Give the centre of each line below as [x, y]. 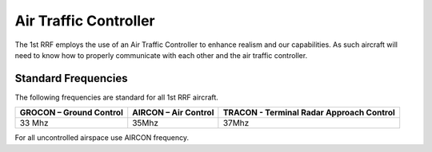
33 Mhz [34, 123]
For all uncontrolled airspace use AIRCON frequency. [102, 138]
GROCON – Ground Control [71, 113]
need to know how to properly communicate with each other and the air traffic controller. [161, 55]
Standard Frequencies [71, 78]
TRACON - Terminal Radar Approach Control [309, 113]
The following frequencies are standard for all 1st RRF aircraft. [117, 97]
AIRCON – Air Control [173, 113]
